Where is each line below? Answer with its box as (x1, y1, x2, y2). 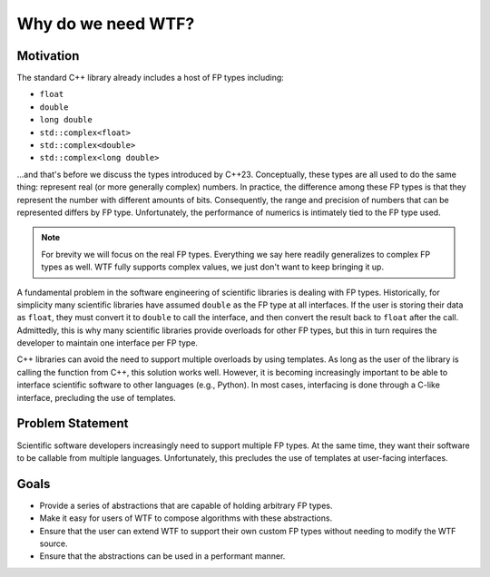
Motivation (16, 48, 80, 64)
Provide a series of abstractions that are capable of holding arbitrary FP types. (39, 500, 333, 511)
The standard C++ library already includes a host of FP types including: (16, 73, 285, 83)
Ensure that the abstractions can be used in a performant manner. (39, 551, 286, 562)
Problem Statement (16, 416, 129, 431)
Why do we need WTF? (16, 14, 195, 34)
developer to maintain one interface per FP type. (16, 337, 199, 348)
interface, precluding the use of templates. (16, 392, 176, 403)
